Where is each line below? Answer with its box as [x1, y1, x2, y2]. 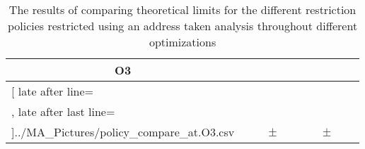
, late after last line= [11, 103, 115, 119]
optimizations [149, 34, 216, 50]
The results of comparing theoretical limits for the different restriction [8, 1, 357, 18]
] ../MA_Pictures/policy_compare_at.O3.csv [11, 124, 235, 140]
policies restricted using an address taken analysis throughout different [7, 18, 358, 34]
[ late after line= [11, 83, 94, 99]
